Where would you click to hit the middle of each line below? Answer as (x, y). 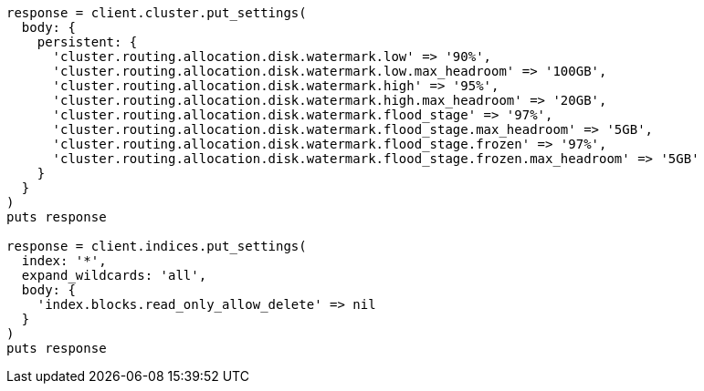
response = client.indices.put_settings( (157, 246)
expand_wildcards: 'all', (114, 275)
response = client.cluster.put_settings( (157, 13)
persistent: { (87, 42)
